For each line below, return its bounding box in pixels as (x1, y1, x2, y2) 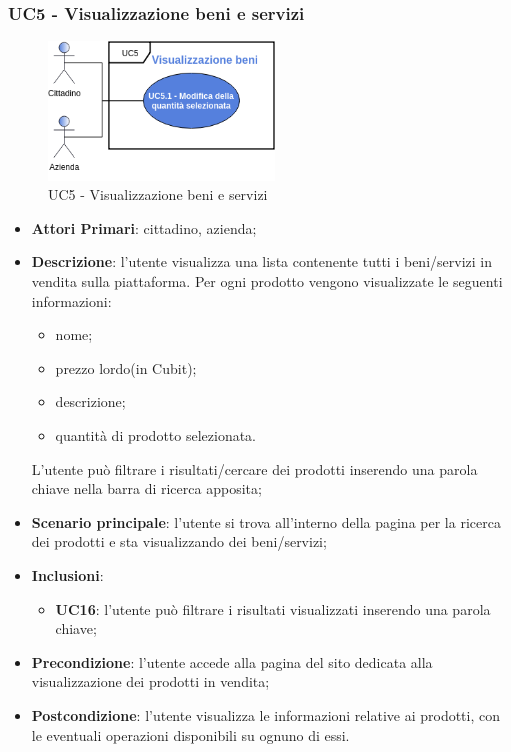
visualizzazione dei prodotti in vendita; (31, 671, 270, 692)
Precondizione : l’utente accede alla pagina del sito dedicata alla (31, 651, 433, 672)
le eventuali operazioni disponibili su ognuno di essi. (31, 724, 350, 745)
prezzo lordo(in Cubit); (55, 357, 197, 378)
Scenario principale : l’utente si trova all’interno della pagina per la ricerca (31, 511, 501, 532)
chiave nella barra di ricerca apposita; (31, 478, 262, 499)
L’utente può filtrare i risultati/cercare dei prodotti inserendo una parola (31, 458, 478, 479)
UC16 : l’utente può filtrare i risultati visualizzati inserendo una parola (55, 598, 491, 619)
